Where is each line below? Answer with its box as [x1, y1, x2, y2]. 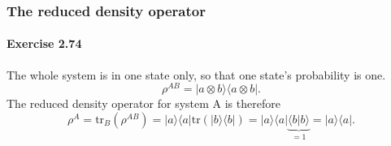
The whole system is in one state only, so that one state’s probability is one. [7, 66, 386, 83]
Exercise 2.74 [7, 35, 82, 52]
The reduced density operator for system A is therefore [7, 95, 280, 112]
